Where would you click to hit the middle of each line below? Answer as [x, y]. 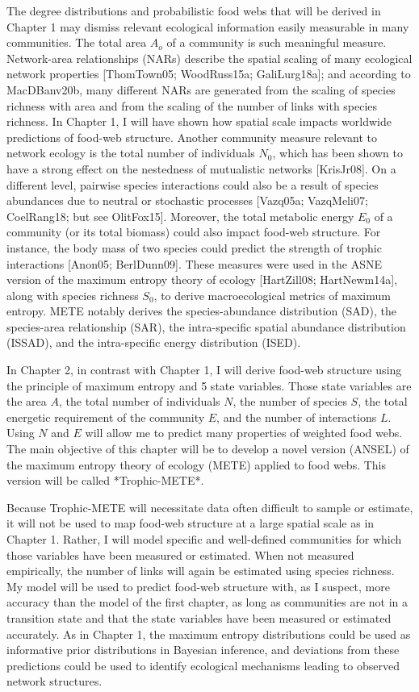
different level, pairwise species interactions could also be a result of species [193, 184]
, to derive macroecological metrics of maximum [272, 295]
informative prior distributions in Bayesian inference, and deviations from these [203, 650]
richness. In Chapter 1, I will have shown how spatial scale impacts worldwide [199, 121]
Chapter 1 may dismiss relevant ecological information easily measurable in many [208, 26]
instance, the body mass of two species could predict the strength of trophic [194, 247]
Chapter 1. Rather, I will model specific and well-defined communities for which [204, 539]
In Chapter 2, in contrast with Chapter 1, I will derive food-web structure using [204, 370]
